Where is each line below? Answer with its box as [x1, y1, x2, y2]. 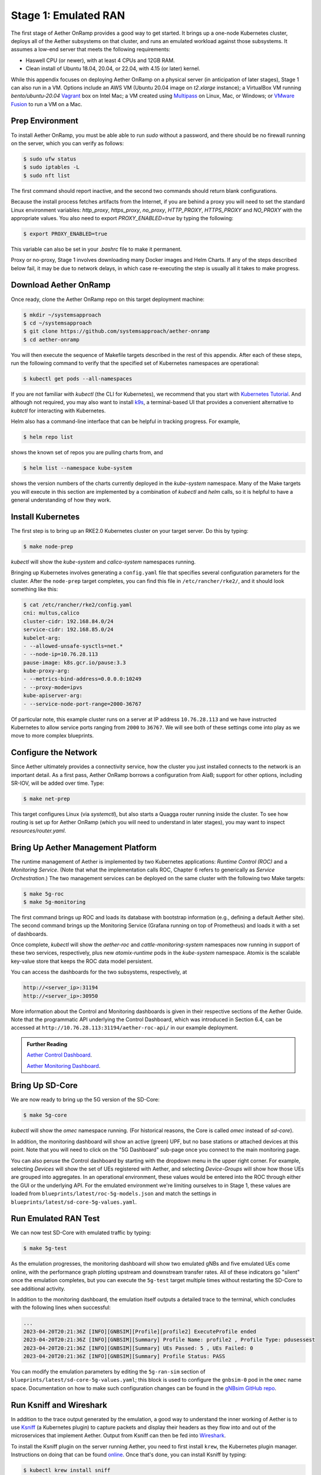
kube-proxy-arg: [23, 667, 71, 674]
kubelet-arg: [23, 634, 61, 641]
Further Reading [27, 1040, 68, 1047]
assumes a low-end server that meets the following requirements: [11, 46, 171, 53]
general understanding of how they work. [11, 496, 111, 503]
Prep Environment [11, 116, 79, 126]
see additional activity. [11, 1285, 66, 1292]
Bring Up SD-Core [11, 1080, 78, 1091]
